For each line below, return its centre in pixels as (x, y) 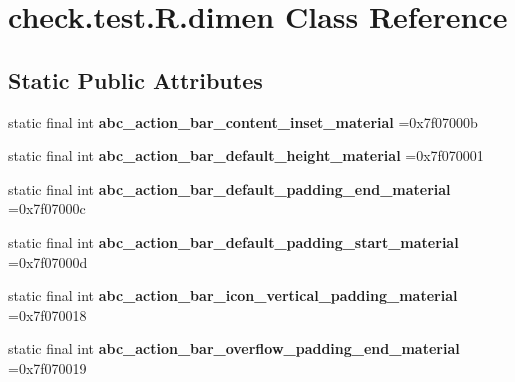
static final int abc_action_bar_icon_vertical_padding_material (233, 295)
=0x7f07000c (47, 208)
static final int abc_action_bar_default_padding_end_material (229, 188)
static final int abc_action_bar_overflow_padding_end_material (234, 348)
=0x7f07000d (48, 261)
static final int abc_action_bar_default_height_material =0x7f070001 (246, 155)
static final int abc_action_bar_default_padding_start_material (233, 241)
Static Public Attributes (135, 79)
